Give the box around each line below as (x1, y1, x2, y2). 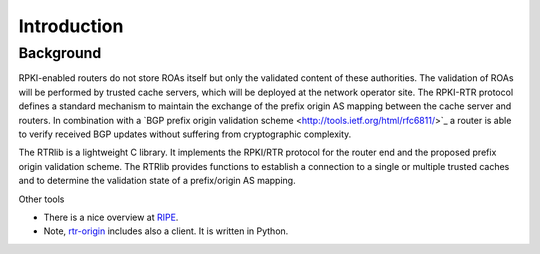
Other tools (18, 193, 65, 205)
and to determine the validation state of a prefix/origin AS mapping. (18, 175, 296, 187)
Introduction (18, 15, 124, 37)
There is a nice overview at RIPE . (43, 211, 179, 223)
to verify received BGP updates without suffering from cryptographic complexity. (18, 128, 352, 140)
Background (18, 44, 102, 62)
